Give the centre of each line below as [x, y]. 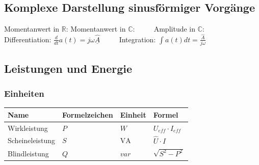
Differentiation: [28, 39]
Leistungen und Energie [68, 68]
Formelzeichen [88, 114]
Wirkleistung [28, 128]
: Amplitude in [164, 29]
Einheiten [24, 93]
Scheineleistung [32, 140]
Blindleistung [28, 153]
